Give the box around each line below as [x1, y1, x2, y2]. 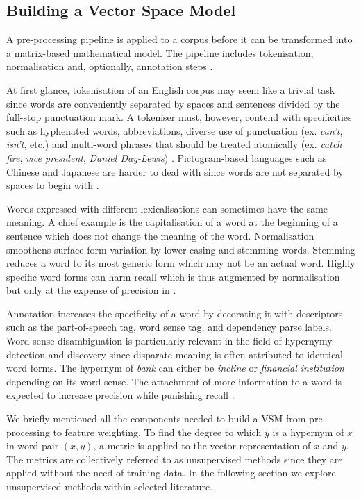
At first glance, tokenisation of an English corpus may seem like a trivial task [6, 82, 335, 97]
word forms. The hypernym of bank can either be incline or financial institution [6, 360, 344, 375]
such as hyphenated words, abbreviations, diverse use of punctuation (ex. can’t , [6, 123, 343, 138]
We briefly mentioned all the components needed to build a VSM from [6, 411, 306, 426]
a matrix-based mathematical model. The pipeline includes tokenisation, [6, 45, 314, 60]
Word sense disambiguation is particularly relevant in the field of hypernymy [6, 333, 333, 348]
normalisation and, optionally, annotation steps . [6, 59, 213, 74]
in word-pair [6, 438, 59, 453]
